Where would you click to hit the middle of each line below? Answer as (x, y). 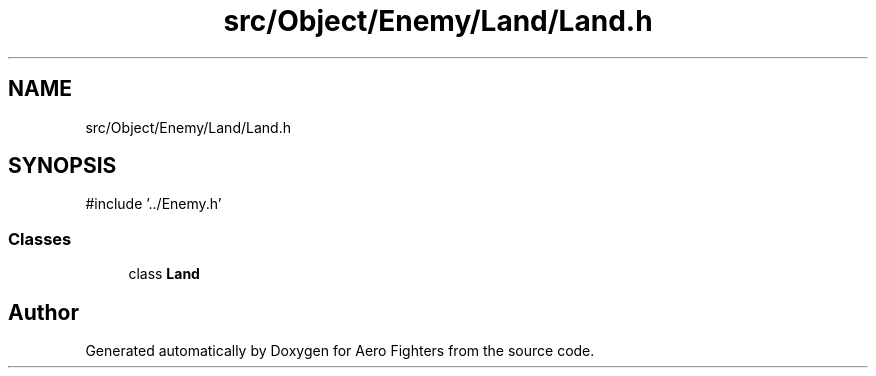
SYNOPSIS (62, 166)
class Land (164, 274)
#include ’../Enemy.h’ (153, 204)
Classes (40, 238)
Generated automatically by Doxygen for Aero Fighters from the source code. (340, 351)
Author (43, 312)
